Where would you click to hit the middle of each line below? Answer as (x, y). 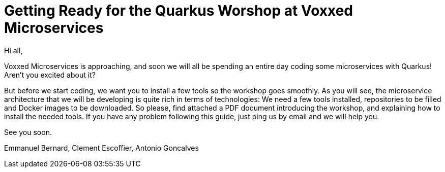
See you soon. (28, 132)
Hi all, (13, 50)
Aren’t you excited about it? (50, 75)
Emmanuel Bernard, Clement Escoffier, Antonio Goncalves (101, 148)
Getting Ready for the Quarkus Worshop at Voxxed (179, 11)
